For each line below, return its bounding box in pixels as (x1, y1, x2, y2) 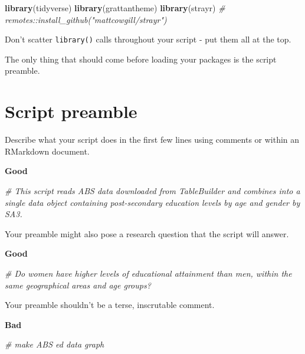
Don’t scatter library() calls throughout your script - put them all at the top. (5, 33, 291, 45)
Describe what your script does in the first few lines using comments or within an (5, 133, 300, 146)
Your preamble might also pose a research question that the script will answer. (5, 227, 289, 240)
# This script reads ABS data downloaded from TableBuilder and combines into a (5, 184, 300, 196)
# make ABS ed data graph (5, 338, 104, 350)
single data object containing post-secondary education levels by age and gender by (5, 196, 300, 208)
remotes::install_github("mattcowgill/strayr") (5, 13, 167, 25)
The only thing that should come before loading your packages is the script (5, 53, 277, 65)
